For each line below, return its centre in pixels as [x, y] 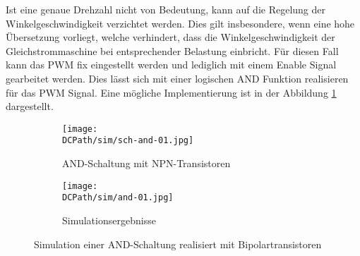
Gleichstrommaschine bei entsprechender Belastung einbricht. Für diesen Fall [172, 50]
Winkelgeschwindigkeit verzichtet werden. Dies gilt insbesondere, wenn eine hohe [180, 23]
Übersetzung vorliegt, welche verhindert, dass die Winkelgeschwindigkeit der [170, 37]
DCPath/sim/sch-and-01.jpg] [128, 141]
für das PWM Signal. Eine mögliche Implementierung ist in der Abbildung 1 [171, 92]
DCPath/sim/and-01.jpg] [118, 198]
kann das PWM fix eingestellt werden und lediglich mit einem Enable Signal [171, 65]
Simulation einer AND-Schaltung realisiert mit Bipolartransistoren [178, 244]
